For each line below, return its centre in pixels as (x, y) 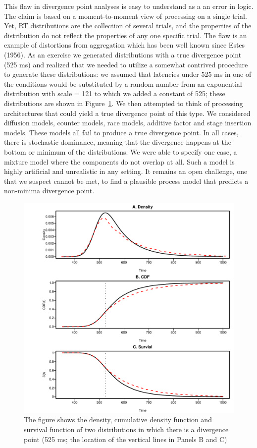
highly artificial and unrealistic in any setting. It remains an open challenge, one (126, 171)
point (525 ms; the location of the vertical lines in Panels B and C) (126, 439)
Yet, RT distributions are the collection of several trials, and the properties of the (128, 26)
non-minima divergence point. (49, 191)
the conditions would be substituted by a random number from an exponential (123, 84)
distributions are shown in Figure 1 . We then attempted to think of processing (124, 103)
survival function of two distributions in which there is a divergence (126, 429)
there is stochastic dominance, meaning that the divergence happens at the (118, 142)
